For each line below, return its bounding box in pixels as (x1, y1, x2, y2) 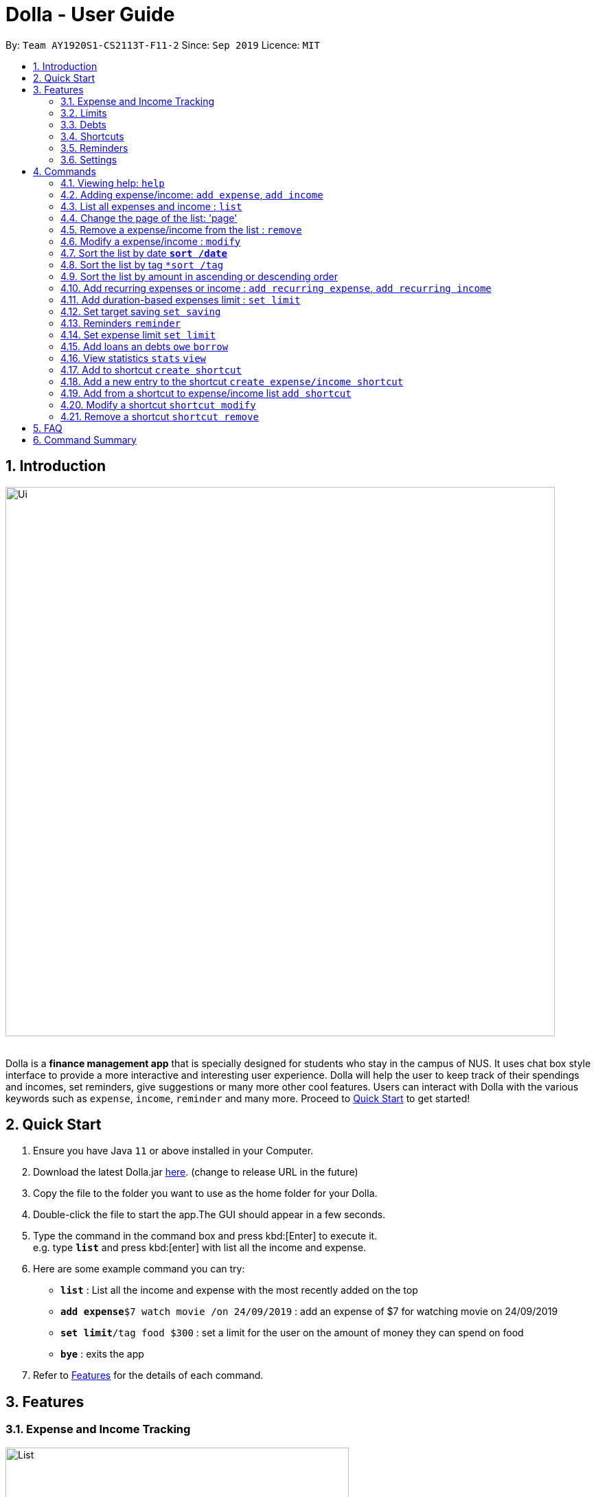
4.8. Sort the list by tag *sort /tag (60, 258, 224, 271)
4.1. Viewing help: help (60, 176, 165, 189)
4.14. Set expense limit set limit (60, 328, 216, 341)
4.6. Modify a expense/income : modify (60, 235, 241, 247)
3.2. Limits (60, 106, 107, 119)
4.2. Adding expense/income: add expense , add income (60, 188, 323, 201)
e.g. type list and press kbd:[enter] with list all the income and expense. (33, 1242, 367, 1254)
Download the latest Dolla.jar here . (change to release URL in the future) (33, 1166, 358, 1178)
